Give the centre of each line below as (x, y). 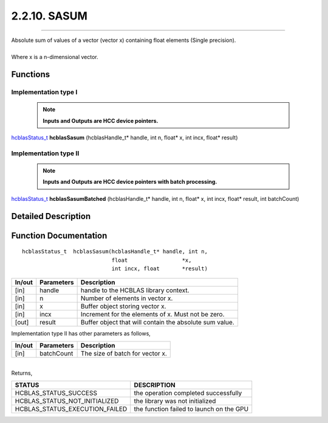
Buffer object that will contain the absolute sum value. (157, 323)
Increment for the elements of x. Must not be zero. (152, 315)
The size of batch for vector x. (124, 353)
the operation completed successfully (188, 393)
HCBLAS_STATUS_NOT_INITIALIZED (67, 400)
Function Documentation (59, 235)
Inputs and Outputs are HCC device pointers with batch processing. (130, 182)
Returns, (22, 373)
